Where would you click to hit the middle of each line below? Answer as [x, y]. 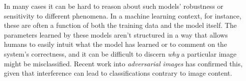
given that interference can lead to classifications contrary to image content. [118, 73]
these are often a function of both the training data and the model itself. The [120, 25]
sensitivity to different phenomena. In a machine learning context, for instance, [123, 15]
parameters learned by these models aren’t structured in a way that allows [116, 34]
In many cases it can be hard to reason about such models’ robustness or [114, 6]
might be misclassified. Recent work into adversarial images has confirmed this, [123, 63]
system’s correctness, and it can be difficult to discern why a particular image [120, 53]
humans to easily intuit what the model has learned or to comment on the [116, 44]
